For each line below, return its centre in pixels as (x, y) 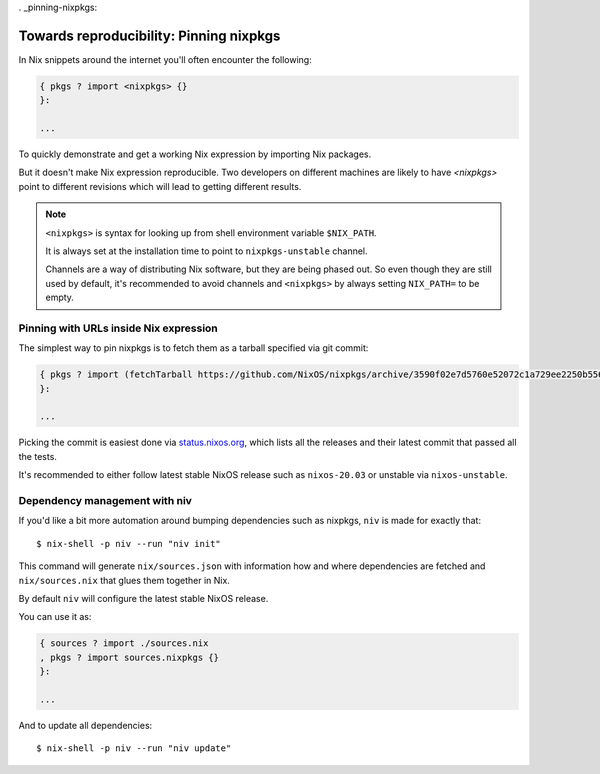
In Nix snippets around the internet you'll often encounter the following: (165, 59)
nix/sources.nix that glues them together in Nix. (124, 580)
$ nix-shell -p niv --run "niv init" (129, 543)
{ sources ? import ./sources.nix (124, 643)
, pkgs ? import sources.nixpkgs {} (129, 657)
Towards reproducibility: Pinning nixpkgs (149, 35)
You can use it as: (55, 617)
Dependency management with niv (105, 500)
